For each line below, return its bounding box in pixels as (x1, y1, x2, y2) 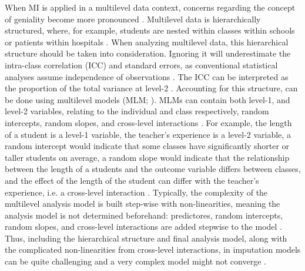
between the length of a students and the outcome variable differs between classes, (5, 163, 301, 175)
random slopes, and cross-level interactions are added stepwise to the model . (5, 220, 282, 233)
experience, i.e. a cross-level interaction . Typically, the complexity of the (5, 186, 268, 198)
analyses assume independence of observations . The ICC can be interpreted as (5, 70, 289, 82)
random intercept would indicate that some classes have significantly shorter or (5, 140, 290, 152)
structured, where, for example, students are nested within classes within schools (5, 24, 295, 37)
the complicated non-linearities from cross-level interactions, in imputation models (5, 243, 301, 256)
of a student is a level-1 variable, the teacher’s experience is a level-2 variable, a (5, 128, 291, 140)
